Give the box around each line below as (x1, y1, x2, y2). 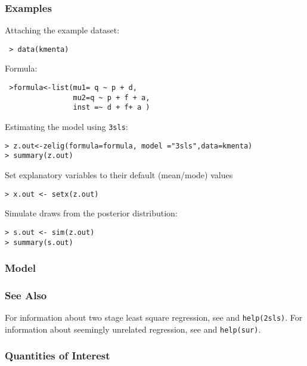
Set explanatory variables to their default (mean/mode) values (5, 169, 233, 181)
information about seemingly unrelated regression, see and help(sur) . (5, 322, 261, 335)
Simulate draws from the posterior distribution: (5, 207, 178, 219)
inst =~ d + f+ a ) (73, 103, 150, 112)
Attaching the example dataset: (5, 24, 120, 36)
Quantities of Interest (5, 348, 110, 363)
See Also (5, 287, 47, 302)
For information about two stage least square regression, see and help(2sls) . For (5, 311, 303, 324)
